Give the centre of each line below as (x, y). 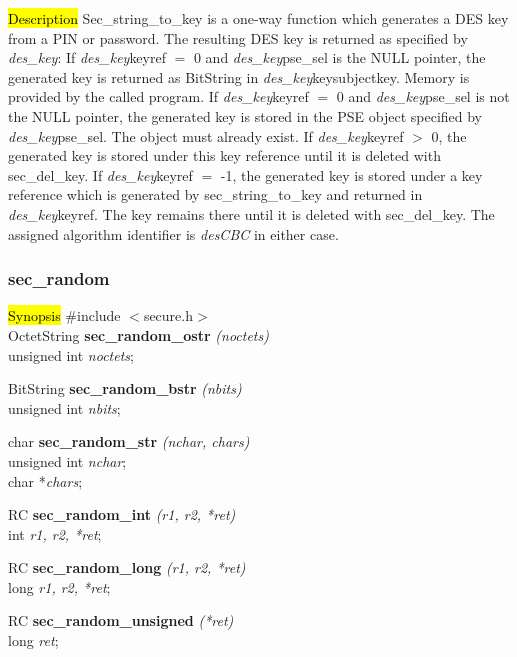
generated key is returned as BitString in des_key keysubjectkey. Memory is (239, 76)
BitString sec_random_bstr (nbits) (125, 388)
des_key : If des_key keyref (87, 57)
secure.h (168, 315)
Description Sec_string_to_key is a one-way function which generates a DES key (258, 18)
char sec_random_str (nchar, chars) (129, 441)
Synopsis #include (64, 315)
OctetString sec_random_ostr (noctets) (138, 334)
